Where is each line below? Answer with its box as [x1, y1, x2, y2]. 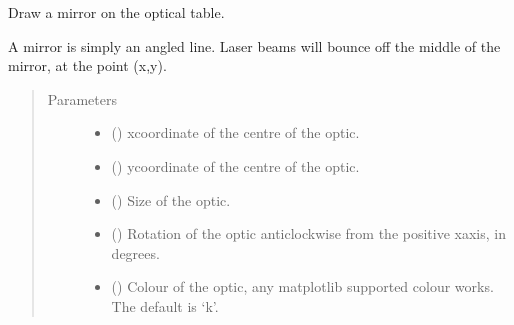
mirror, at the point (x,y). [8, 55, 167, 76]
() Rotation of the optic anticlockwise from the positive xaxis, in [111, 223, 507, 244]
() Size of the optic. [111, 189, 231, 210]
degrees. [111, 242, 160, 263]
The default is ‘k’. [111, 295, 219, 316]
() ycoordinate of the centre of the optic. [111, 155, 360, 176]
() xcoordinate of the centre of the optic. [111, 122, 360, 143]
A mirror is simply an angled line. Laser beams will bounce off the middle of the [8, 35, 501, 56]
